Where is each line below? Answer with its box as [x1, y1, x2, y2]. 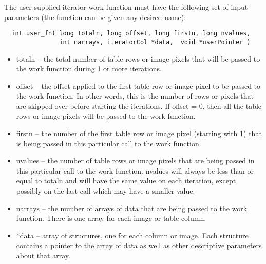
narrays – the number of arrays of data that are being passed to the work [16, 202, 248, 213]
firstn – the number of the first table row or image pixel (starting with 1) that [16, 128, 262, 139]
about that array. [16, 250, 70, 260]
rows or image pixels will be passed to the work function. [16, 110, 196, 121]
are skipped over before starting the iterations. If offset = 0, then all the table [16, 100, 262, 111]
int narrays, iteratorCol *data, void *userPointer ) [59, 38, 251, 46]
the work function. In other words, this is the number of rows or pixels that [16, 90, 254, 101]
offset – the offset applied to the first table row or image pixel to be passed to [16, 80, 261, 91]
